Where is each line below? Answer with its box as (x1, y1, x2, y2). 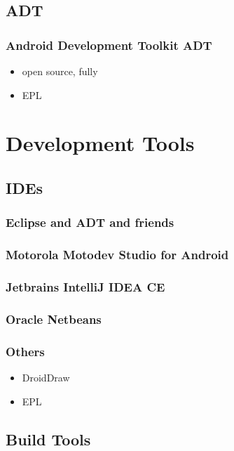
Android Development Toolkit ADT (6, 36, 212, 53)
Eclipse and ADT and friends (6, 214, 174, 231)
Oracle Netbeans (6, 310, 102, 327)
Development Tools (6, 129, 195, 157)
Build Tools (6, 428, 91, 450)
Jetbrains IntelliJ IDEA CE (6, 277, 165, 295)
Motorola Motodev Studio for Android (6, 246, 229, 263)
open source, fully (22, 64, 98, 78)
